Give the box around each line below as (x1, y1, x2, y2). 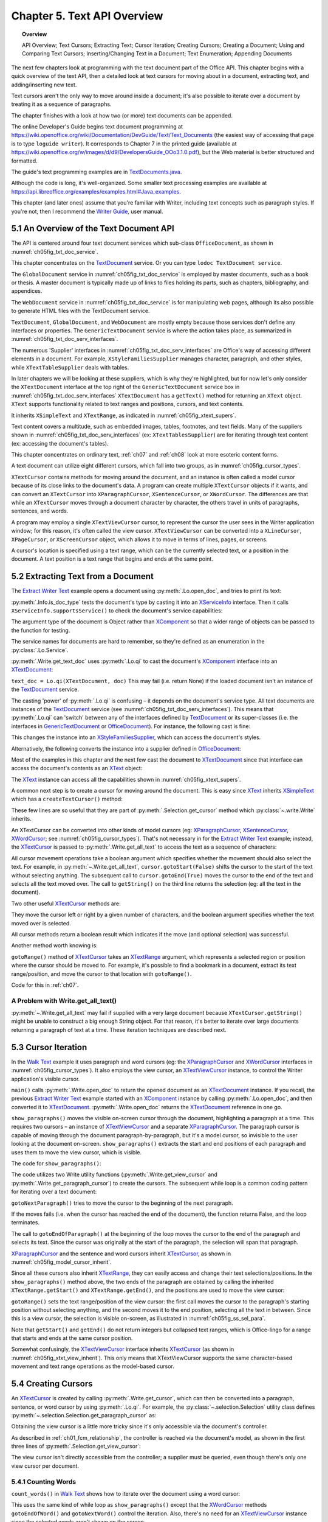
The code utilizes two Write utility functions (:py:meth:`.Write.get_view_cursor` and (11, 1171, 218, 1178)
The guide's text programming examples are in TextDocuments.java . (11, 168, 182, 176)
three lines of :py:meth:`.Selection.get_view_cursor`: (11, 1443, 141, 1450)
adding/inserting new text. (11, 81, 77, 88)
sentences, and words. (11, 507, 69, 514)
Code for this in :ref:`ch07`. (11, 981, 79, 989)
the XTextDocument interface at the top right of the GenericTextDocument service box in (11, 384, 240, 391)
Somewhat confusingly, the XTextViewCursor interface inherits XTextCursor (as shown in (11, 1345, 234, 1353)
